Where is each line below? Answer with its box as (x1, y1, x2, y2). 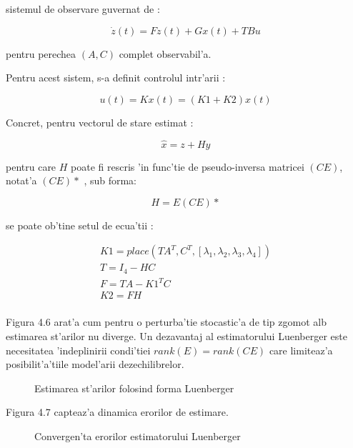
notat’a (6, 173, 37, 188)
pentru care (6, 159, 56, 174)
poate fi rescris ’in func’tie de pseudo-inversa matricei (71, 159, 304, 174)
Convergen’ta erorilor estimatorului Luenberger (34, 429, 241, 444)
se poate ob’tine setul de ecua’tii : (6, 217, 154, 232)
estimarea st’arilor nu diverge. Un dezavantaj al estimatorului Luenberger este (6, 329, 347, 344)
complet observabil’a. (119, 46, 212, 61)
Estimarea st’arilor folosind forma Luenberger (34, 380, 234, 395)
